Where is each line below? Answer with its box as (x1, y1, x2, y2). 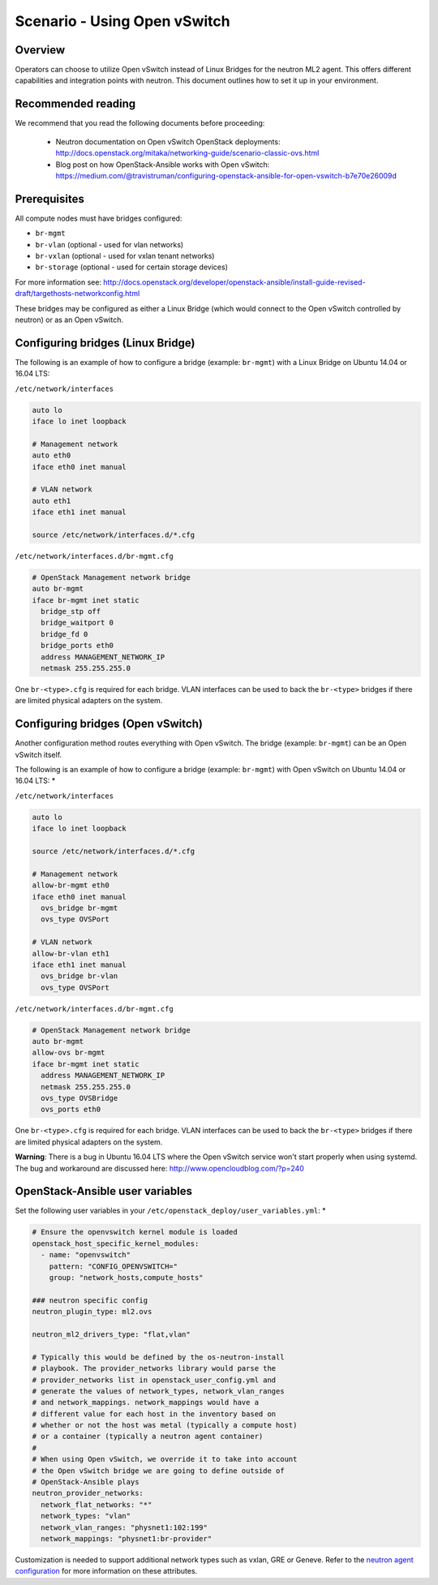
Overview (15, 43, 66, 57)
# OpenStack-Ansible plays (32, 1477, 140, 1487)
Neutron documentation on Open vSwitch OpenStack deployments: (55, 136, 281, 146)
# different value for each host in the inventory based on (32, 1409, 277, 1419)
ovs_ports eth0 (41, 1105, 101, 1115)
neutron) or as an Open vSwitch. (15, 315, 124, 324)
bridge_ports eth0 (41, 641, 114, 651)
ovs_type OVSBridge (41, 1093, 118, 1103)
